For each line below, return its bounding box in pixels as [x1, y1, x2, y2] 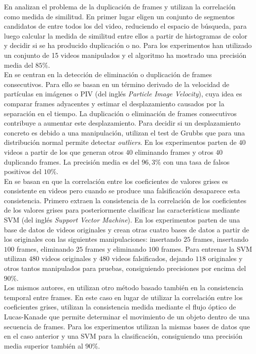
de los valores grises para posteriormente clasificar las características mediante [4, 205, 240, 215]
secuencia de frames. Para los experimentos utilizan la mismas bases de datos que [4, 321, 250, 331]
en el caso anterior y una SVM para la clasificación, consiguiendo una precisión [4, 331, 243, 341]
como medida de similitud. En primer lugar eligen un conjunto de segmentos [4, 11, 235, 21]
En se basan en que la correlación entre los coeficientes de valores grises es [4, 176, 228, 186]
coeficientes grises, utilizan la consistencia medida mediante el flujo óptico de [4, 302, 236, 312]
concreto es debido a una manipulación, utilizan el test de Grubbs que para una [4, 127, 245, 137]
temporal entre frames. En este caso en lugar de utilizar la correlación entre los [4, 292, 243, 302]
